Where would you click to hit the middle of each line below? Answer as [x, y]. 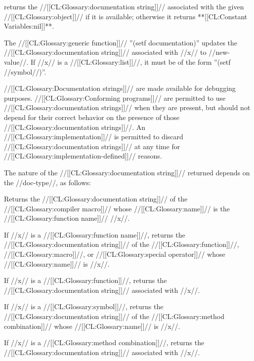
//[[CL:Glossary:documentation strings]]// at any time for [92, 146]
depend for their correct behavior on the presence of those [92, 117]
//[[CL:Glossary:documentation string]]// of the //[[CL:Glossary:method [114, 316]
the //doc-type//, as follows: [47, 182]
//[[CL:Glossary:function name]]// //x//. [67, 218]
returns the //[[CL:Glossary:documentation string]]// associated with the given [124, 6]
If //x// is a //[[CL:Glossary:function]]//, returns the [85, 280]
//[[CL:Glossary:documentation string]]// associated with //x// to [105, 52]
